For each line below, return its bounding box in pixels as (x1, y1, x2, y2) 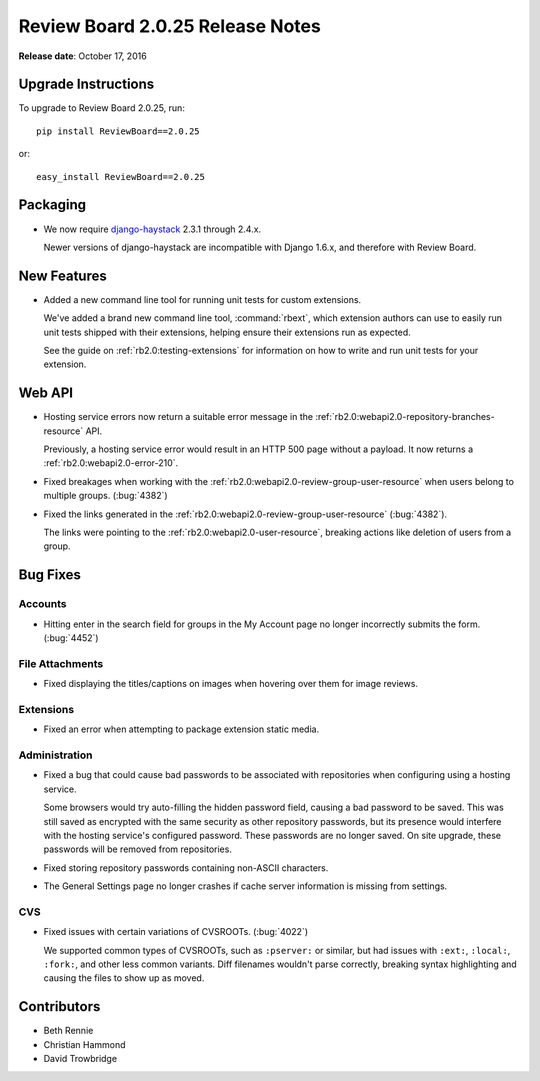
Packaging (18, 196, 87, 214)
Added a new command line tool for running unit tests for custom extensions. (43, 293, 362, 305)
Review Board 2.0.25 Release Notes (18, 15, 322, 37)
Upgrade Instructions (18, 76, 155, 93)
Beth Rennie (43, 1025, 94, 1037)
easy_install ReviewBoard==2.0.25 (36, 171, 205, 182)
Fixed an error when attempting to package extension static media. (43, 723, 320, 735)
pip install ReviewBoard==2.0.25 (36, 125, 200, 137)
